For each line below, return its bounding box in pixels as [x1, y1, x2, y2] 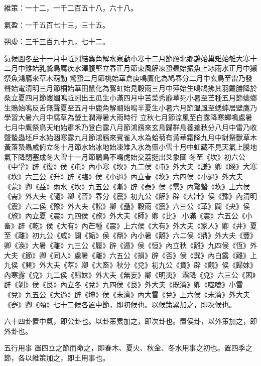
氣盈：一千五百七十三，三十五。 [4, 19, 109, 30]
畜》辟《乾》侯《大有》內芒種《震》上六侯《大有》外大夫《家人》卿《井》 [4, 220, 250, 230]
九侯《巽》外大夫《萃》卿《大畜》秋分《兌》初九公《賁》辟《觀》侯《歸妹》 [4, 260, 257, 270]
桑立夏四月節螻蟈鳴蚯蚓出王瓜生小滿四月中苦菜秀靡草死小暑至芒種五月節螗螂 [4, 92, 257, 103]
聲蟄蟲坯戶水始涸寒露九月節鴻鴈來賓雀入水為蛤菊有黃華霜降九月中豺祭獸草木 [4, 132, 257, 142]
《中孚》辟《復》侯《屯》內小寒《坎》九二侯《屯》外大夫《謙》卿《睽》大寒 [4, 161, 257, 172]
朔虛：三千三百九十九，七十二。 [4, 36, 109, 47]
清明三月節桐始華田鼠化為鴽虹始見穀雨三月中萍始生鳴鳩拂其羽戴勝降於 [25, 82, 257, 93]
